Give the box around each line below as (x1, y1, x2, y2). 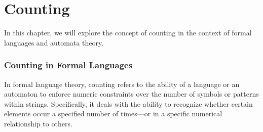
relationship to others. (4, 118, 72, 128)
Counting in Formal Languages (4, 59, 133, 71)
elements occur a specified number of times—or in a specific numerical (4, 108, 222, 119)
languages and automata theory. (4, 37, 104, 48)
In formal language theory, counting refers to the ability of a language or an (4, 78, 240, 89)
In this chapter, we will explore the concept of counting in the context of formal (4, 27, 252, 38)
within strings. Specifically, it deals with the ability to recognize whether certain (4, 98, 253, 109)
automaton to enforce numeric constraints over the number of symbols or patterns (4, 89, 259, 99)
